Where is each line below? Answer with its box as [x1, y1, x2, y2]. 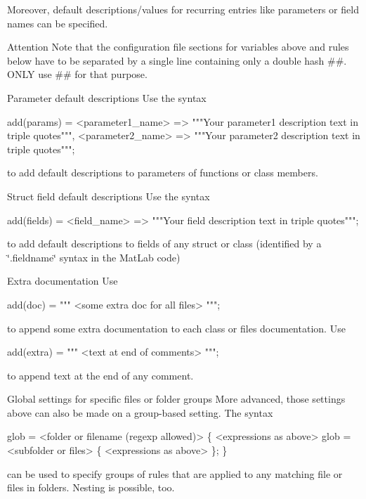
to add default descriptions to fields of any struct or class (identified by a [7, 236, 322, 251]
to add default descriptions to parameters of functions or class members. [7, 165, 318, 180]
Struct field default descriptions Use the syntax [7, 188, 210, 203]
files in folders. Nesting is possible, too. [7, 480, 175, 495]
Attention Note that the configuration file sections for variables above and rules [7, 39, 349, 54]
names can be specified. [7, 15, 108, 30]
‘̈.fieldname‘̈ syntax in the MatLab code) [7, 249, 181, 264]
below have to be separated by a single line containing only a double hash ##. [7, 53, 347, 67]
